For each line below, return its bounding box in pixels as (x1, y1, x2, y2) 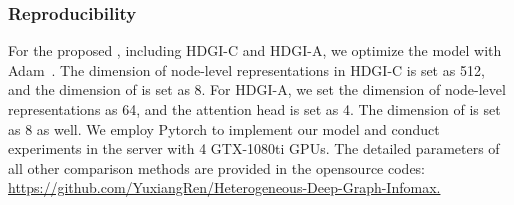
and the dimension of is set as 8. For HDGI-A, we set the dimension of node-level (8, 79, 506, 100)
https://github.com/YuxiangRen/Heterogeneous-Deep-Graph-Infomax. (8, 177, 441, 198)
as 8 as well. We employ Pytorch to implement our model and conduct (8, 118, 440, 139)
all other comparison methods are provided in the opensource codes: (8, 157, 426, 178)
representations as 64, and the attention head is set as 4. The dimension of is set (8, 99, 501, 119)
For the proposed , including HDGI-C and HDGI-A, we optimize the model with (8, 40, 502, 61)
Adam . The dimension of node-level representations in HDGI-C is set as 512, (8, 59, 485, 80)
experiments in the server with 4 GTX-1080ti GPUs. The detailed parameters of (8, 138, 500, 159)
